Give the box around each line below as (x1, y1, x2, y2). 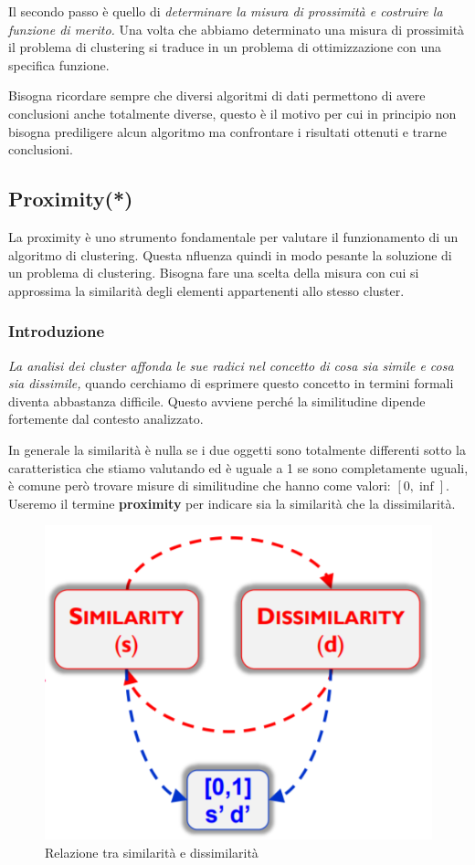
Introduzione (8, 320, 105, 343)
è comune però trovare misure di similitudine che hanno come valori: (8, 476, 391, 495)
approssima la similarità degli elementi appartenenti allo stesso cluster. (8, 280, 405, 300)
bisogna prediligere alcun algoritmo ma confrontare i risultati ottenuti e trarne (8, 121, 448, 141)
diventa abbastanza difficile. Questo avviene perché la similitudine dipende (8, 391, 426, 410)
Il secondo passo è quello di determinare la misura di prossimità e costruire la (8, 2, 443, 20)
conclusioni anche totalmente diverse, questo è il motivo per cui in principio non (8, 103, 457, 122)
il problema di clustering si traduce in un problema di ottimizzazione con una (8, 37, 441, 57)
